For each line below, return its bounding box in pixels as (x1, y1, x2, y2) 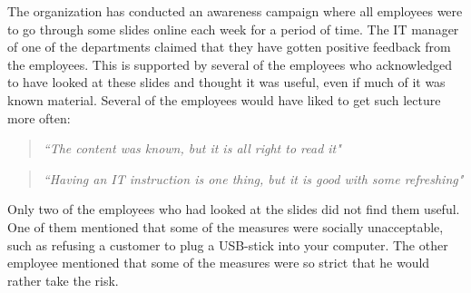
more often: (7, 108, 71, 127)
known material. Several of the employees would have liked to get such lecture (7, 90, 441, 109)
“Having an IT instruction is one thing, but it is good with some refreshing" (43, 169, 464, 188)
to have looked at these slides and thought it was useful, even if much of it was (7, 73, 446, 92)
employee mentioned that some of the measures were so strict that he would (7, 253, 430, 272)
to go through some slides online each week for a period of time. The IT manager (7, 19, 459, 38)
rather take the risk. (7, 270, 119, 289)
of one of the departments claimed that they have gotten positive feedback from (7, 37, 451, 56)
